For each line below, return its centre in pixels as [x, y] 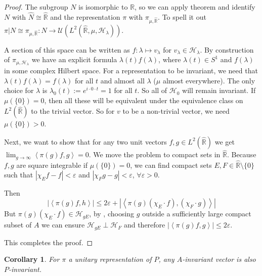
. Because [242, 154]
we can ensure [63, 225]
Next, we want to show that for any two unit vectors [85, 141]
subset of [18, 225]
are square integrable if [52, 165]
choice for [19, 90]
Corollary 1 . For [32, 259]
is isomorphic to [103, 7]
